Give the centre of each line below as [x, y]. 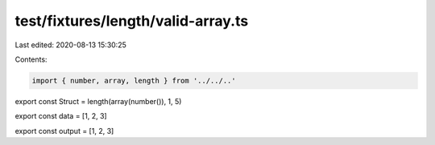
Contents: [31, 59]
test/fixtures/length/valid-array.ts [132, 21]
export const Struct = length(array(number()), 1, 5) [98, 101]
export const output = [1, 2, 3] [64, 131]
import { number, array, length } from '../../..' [134, 81]
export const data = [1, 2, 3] [61, 116]
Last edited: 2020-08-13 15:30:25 [70, 45]
